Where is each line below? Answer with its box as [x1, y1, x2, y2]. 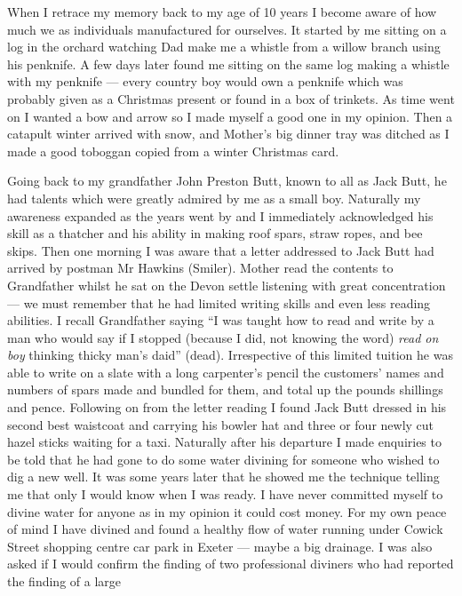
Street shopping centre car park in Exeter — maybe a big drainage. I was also [7, 536, 433, 555]
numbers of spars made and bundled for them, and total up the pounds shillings [7, 380, 443, 399]
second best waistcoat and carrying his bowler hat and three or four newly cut [7, 415, 434, 433]
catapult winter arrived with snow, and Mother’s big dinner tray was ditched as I [7, 124, 450, 143]
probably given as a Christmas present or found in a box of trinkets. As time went [7, 89, 455, 107]
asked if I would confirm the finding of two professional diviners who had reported [7, 554, 454, 573]
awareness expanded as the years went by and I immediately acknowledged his [7, 206, 434, 225]
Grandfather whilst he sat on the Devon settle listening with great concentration [7, 275, 446, 294]
